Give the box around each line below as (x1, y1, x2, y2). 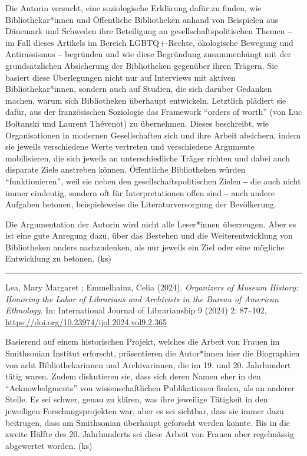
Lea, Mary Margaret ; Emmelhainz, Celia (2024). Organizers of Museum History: (5, 281, 299, 293)
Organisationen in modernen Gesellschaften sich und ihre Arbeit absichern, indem (5, 128, 301, 141)
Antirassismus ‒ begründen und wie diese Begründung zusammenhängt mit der (5, 48, 291, 60)
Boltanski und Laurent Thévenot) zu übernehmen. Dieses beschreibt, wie (5, 117, 269, 129)
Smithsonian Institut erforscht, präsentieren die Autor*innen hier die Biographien (5, 347, 300, 359)
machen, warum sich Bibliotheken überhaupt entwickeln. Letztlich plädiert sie (5, 94, 286, 106)
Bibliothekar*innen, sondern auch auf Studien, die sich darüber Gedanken (5, 82, 272, 95)
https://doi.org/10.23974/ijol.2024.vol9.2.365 (5, 315, 167, 328)
